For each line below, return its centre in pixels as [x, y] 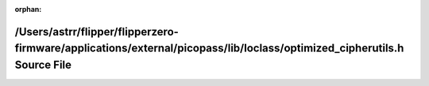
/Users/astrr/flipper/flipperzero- [97, 32]
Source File [43, 65]
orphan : [28, 9]
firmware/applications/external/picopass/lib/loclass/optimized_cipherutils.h [209, 49]
